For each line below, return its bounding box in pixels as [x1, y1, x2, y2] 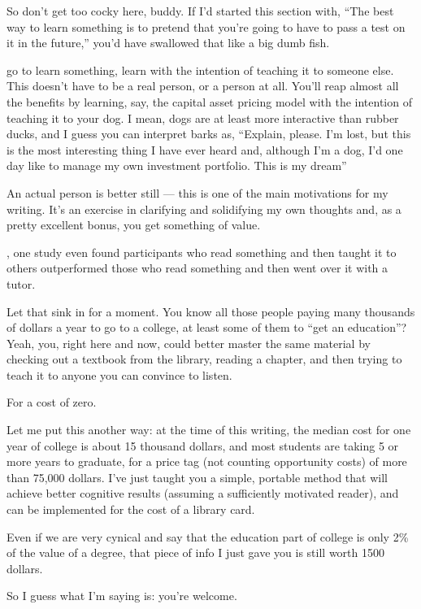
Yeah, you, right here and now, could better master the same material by [7, 334, 371, 351]
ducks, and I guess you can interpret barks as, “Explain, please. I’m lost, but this [7, 125, 411, 142]
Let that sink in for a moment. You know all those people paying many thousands [7, 302, 415, 320]
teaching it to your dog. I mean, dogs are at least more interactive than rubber [7, 109, 399, 126]
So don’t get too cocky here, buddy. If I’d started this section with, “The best [7, 2, 394, 19]
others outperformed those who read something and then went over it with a [7, 259, 388, 276]
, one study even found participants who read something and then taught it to [7, 243, 397, 260]
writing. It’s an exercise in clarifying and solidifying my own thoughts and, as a [7, 200, 401, 217]
